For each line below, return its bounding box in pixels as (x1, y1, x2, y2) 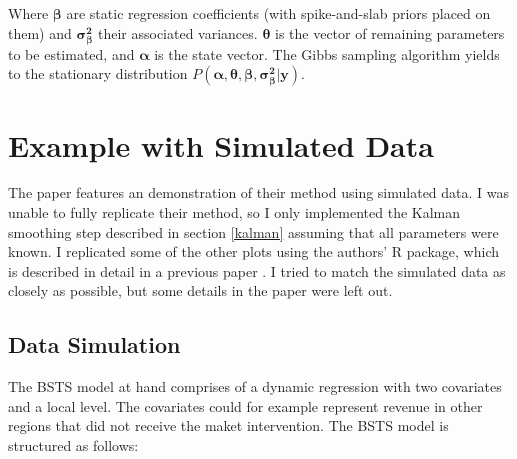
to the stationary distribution (8, 63, 188, 84)
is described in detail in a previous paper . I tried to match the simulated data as (8, 260, 506, 281)
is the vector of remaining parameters (275, 22, 505, 43)
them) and (8, 22, 72, 43)
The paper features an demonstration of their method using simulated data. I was (8, 182, 510, 203)
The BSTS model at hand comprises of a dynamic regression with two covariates (8, 376, 502, 397)
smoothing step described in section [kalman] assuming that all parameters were (8, 221, 499, 242)
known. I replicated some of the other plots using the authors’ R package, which (8, 241, 499, 262)
